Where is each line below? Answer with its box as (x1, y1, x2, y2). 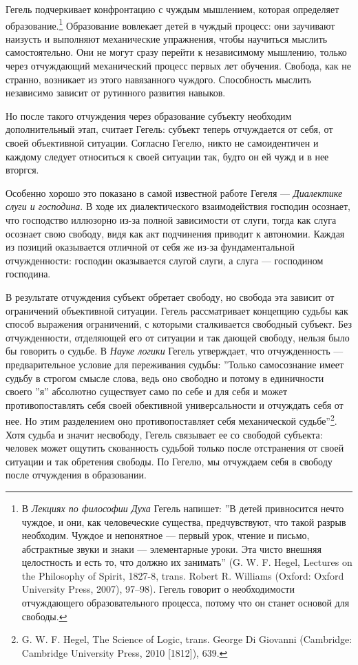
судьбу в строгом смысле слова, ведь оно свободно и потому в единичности (6, 370, 324, 385)
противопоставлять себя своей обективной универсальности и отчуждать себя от (6, 397, 344, 412)
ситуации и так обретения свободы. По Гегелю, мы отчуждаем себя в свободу (6, 454, 333, 468)
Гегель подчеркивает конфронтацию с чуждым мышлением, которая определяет (6, 2, 339, 16)
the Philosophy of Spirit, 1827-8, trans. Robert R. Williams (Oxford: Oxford (21, 568, 344, 582)
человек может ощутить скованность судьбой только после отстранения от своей (6, 441, 344, 455)
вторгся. (6, 162, 39, 177)
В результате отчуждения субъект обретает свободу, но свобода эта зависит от (6, 289, 335, 304)
